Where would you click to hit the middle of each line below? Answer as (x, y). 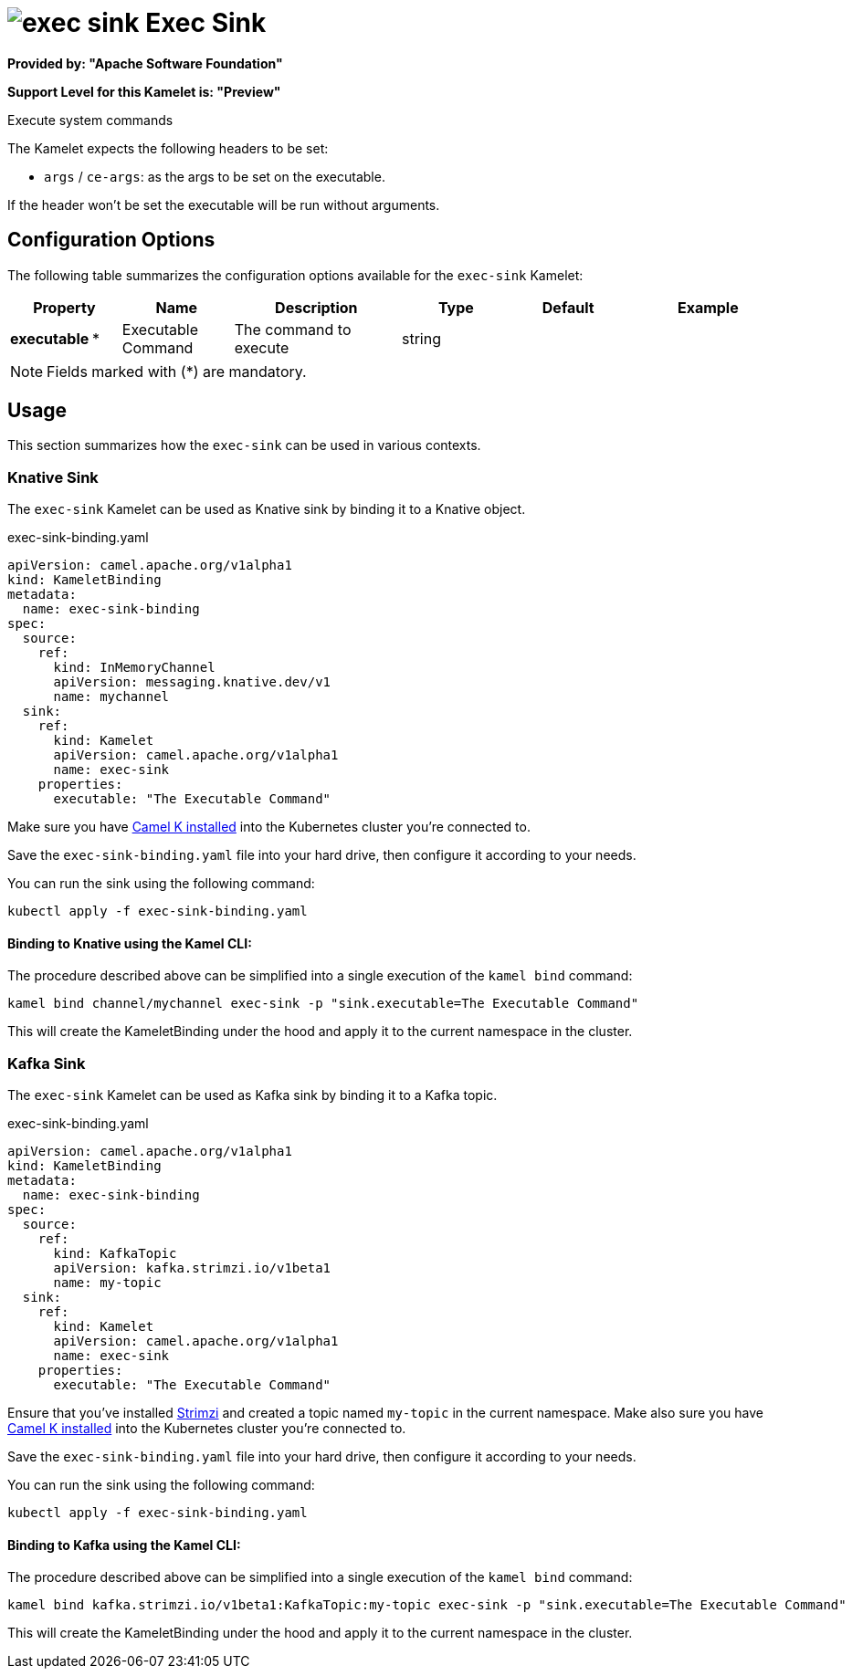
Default (568, 307)
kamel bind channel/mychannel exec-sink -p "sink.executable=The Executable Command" (323, 1004)
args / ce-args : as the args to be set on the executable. (215, 176)
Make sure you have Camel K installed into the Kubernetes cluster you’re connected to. (269, 827)
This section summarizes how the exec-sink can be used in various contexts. (244, 445)
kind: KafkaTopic (115, 1254)
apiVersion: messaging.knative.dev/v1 (192, 682)
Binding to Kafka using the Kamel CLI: (124, 1545)
